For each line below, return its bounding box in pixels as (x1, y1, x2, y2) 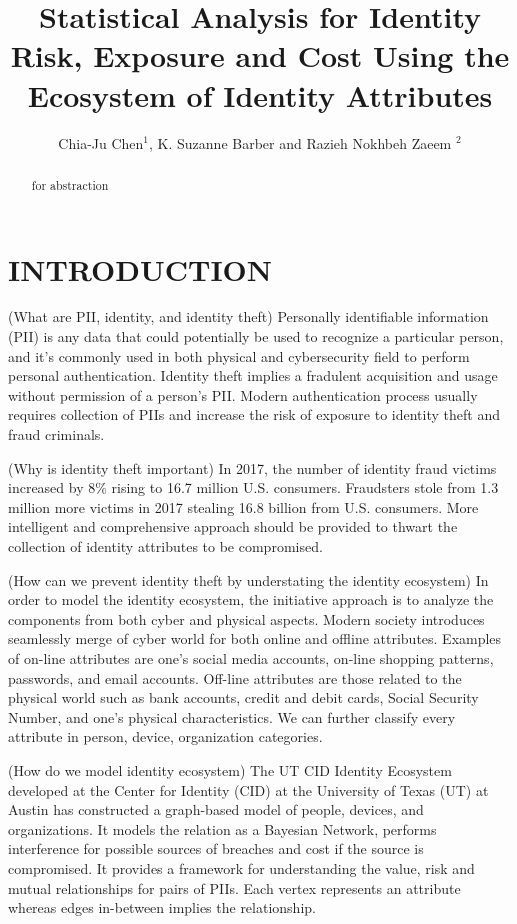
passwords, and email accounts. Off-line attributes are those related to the (8, 667, 462, 688)
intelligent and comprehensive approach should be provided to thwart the (8, 516, 458, 537)
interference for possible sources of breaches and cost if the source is (8, 838, 424, 859)
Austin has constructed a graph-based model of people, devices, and (8, 799, 424, 820)
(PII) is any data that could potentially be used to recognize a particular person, (8, 326, 504, 347)
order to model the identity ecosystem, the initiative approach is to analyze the (8, 589, 494, 610)
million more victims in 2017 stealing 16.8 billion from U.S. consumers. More (8, 496, 479, 517)
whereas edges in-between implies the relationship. (8, 897, 316, 918)
